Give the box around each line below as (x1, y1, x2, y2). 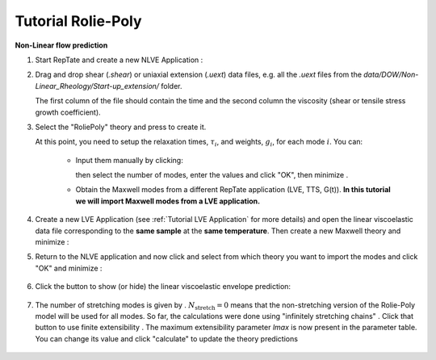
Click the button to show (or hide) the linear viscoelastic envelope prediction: (35, 282, 291, 291)
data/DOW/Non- (363, 69, 419, 80)
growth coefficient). (35, 107, 101, 117)
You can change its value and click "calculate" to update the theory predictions (35, 333, 299, 343)
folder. (161, 81, 182, 90)
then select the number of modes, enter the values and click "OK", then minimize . (75, 170, 349, 180)
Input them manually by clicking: (75, 155, 183, 165)
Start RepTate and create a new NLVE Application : (35, 55, 203, 65)
